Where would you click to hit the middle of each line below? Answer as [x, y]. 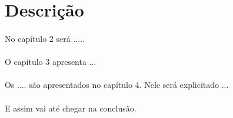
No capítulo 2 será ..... [45, 38]
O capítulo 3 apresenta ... [51, 62]
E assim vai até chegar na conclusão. [71, 108]
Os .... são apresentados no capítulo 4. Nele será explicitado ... [117, 85]
